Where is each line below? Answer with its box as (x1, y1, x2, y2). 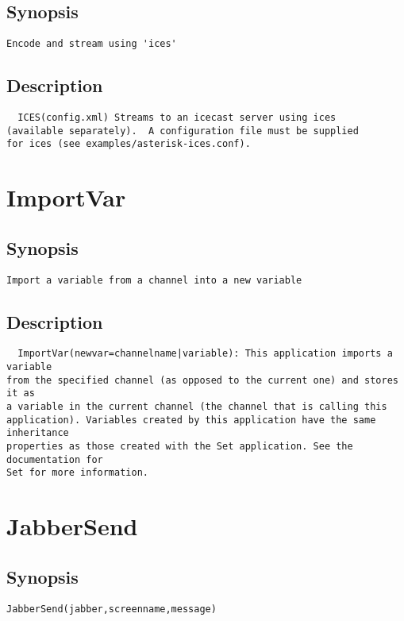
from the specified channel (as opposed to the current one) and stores (6, 374, 398, 386)
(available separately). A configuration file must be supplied (6, 125, 359, 137)
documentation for (6, 453, 103, 465)
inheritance (6, 427, 69, 439)
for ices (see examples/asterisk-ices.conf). (6, 138, 251, 150)
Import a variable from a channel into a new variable (6, 274, 302, 286)
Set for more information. (6, 467, 148, 479)
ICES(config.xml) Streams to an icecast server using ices (17, 112, 337, 124)
